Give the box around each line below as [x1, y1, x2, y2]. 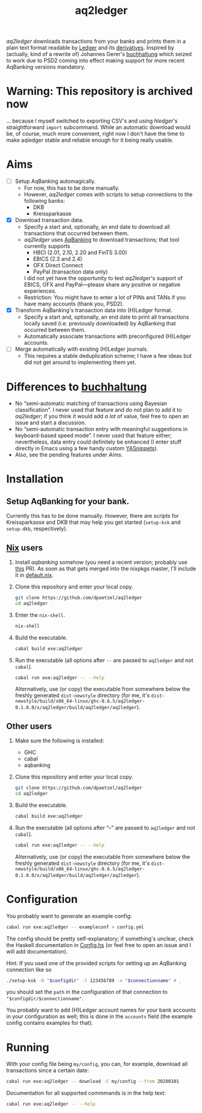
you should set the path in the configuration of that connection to [6, 988, 168, 996]
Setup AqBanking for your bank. [6, 496, 130, 506]
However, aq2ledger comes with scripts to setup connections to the [24, 191, 193, 198]
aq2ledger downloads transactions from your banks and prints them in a [6, 37, 186, 45]
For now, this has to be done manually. [24, 185, 120, 192]
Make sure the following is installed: [14, 737, 104, 744]
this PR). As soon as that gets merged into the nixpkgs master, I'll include [14, 565, 197, 572]
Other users [6, 721, 52, 731]
